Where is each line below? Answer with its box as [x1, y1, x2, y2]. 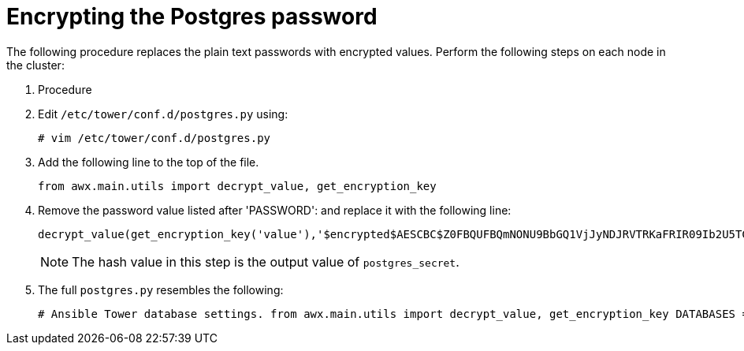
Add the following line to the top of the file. [38, 155, 259, 169]
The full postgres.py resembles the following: [38, 282, 284, 297]
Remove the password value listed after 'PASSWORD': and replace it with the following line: [38, 203, 511, 217]
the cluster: [6, 58, 65, 72]
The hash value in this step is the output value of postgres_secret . [72, 253, 459, 270]
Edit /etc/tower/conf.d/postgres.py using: [38, 106, 288, 121]
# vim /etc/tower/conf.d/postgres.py [38, 131, 271, 144]
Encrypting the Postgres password [6, 3, 378, 30]
